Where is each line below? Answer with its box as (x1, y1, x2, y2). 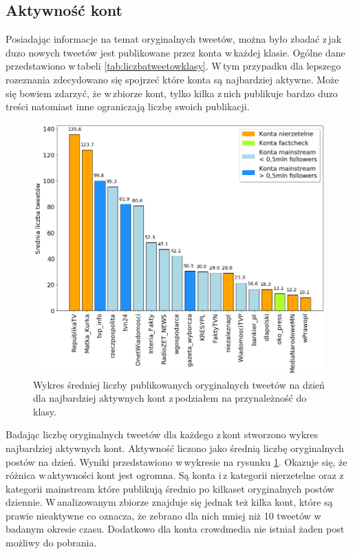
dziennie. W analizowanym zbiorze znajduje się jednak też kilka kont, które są (6, 495, 333, 509)
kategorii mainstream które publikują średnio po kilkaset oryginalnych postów (6, 481, 334, 495)
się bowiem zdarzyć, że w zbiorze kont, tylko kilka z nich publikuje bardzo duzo (6, 85, 338, 100)
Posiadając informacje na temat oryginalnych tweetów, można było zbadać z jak (6, 32, 342, 46)
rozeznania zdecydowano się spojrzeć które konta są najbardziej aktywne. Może (6, 72, 339, 86)
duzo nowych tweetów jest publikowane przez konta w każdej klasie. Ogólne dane (6, 45, 345, 59)
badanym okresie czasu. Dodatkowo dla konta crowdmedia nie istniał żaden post (6, 522, 345, 536)
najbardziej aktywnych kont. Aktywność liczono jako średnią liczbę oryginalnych (6, 440, 344, 455)
